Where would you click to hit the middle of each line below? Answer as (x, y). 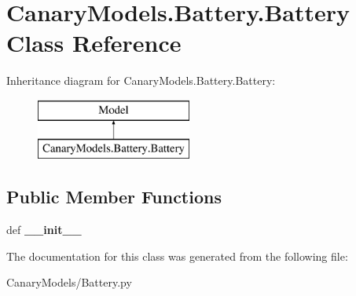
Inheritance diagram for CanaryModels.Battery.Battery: (141, 80)
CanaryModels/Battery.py (69, 282)
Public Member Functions (114, 197)
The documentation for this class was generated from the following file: (177, 256)
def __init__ (44, 230)
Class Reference (94, 43)
